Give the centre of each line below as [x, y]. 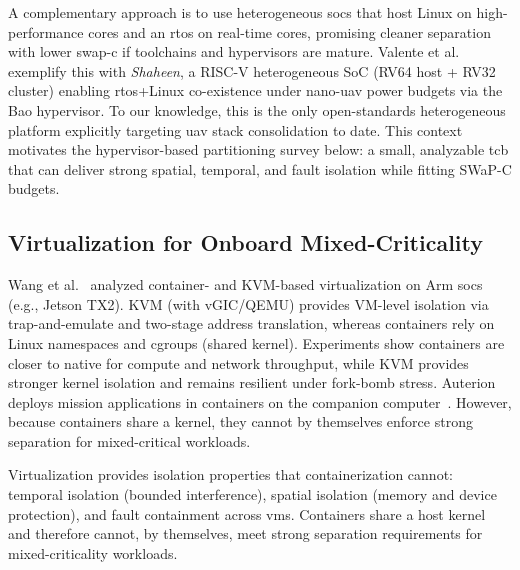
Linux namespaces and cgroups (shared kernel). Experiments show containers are [256, 342]
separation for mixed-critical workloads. [129, 440]
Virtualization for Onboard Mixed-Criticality [246, 242]
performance [46, 31]
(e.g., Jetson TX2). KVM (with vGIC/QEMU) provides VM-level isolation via [248, 303]
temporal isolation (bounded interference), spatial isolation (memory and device [252, 494]
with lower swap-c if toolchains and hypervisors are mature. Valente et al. [234, 51]
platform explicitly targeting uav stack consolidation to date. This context [235, 129]
